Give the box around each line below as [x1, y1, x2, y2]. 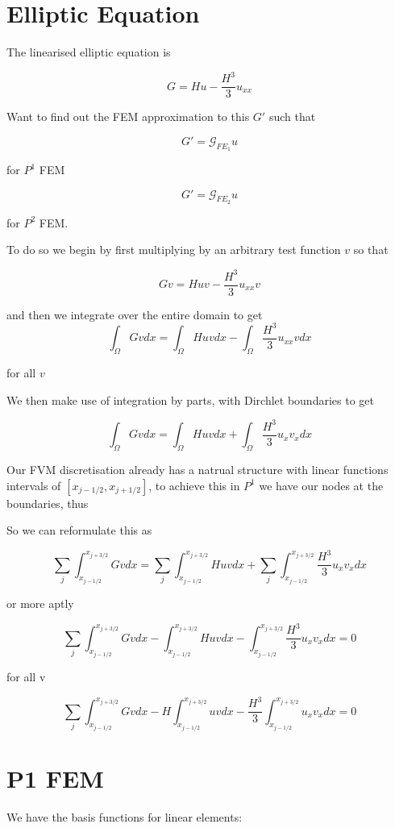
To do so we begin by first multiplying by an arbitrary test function [6, 241, 341, 258]
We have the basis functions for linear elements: [6, 809, 243, 826]
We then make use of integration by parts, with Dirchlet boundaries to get [6, 391, 374, 408]
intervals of [6, 476, 61, 493]
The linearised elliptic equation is [6, 44, 171, 60]
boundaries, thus [6, 494, 89, 511]
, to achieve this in [148, 476, 240, 493]
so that [353, 241, 389, 258]
